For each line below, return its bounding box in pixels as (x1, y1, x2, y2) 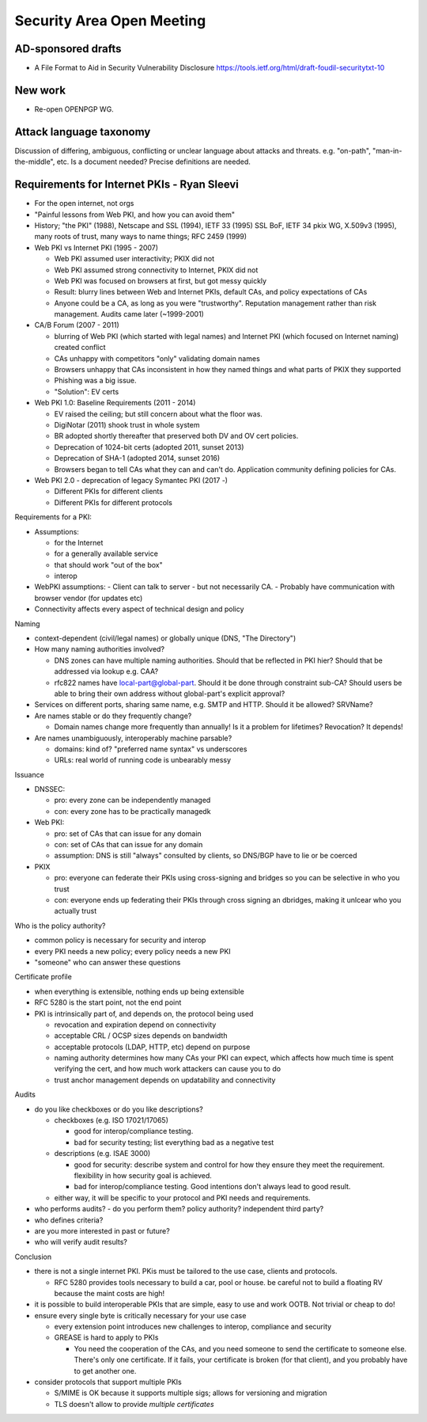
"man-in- (372, 146, 402, 155)
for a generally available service (54, 549, 158, 558)
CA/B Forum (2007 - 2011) (34, 321, 120, 330)
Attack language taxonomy (14, 125, 151, 139)
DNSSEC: (34, 785, 66, 794)
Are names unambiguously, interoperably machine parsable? (34, 733, 232, 743)
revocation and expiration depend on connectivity (54, 1020, 217, 1029)
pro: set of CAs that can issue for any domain (54, 828, 202, 838)
